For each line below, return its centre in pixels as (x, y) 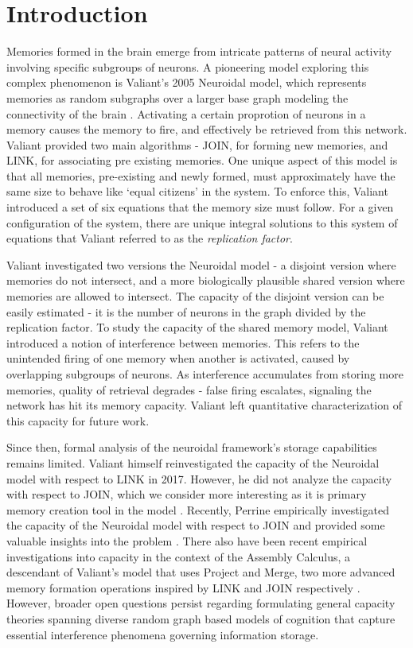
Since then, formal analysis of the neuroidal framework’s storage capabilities (192, 447)
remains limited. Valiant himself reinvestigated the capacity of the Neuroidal (193, 462)
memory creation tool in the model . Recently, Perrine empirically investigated (198, 509)
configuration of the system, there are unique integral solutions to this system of (202, 222)
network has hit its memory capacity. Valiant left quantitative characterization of (204, 405)
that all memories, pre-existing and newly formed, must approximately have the (201, 175)
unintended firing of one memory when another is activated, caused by (178, 358)
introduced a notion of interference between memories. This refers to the (183, 342)
